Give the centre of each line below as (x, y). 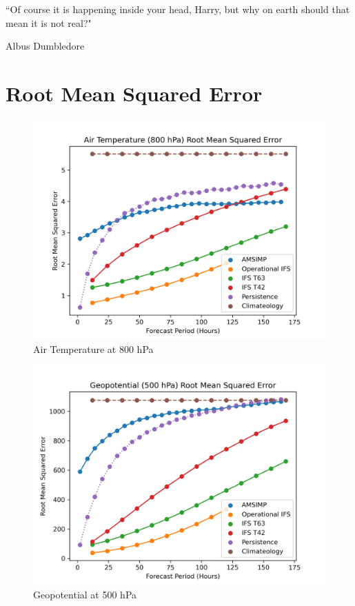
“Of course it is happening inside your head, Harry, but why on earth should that (178, 9)
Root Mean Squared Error (134, 93)
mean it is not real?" (49, 22)
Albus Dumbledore (45, 46)
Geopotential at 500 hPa (85, 594)
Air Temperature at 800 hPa (93, 349)
